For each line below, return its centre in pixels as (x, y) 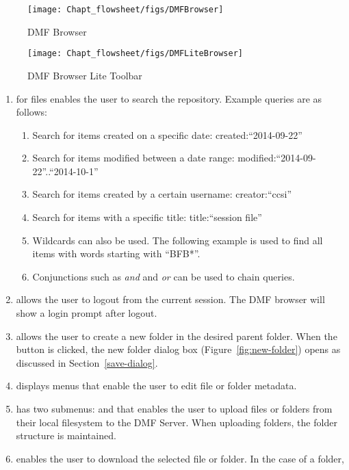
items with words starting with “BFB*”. (116, 253)
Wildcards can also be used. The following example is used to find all (178, 240)
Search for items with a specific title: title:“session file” (147, 217)
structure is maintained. (66, 435)
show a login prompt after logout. (87, 313)
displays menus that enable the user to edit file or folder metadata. (156, 386)
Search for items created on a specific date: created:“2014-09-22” (167, 134)
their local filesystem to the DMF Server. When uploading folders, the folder (177, 422)
